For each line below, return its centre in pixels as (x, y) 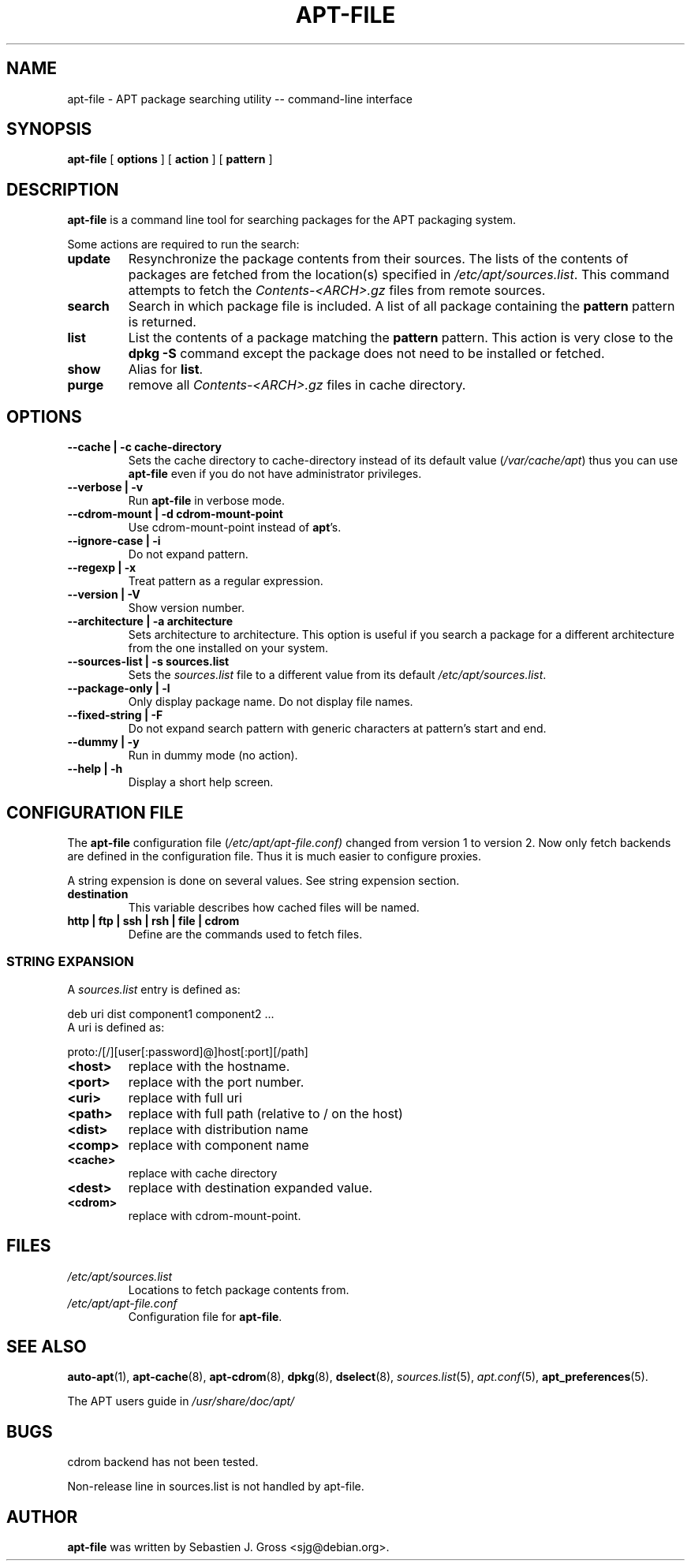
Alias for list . (166, 369)
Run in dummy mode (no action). (213, 756)
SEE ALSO (47, 1346)
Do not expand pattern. (188, 554)
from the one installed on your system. (228, 648)
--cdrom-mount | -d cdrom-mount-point (175, 514)
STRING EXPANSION (70, 962)
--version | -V (104, 595)
